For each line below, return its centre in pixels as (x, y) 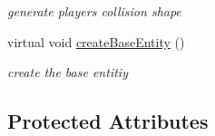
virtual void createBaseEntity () (96, 41)
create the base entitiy (68, 72)
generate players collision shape (94, 11)
